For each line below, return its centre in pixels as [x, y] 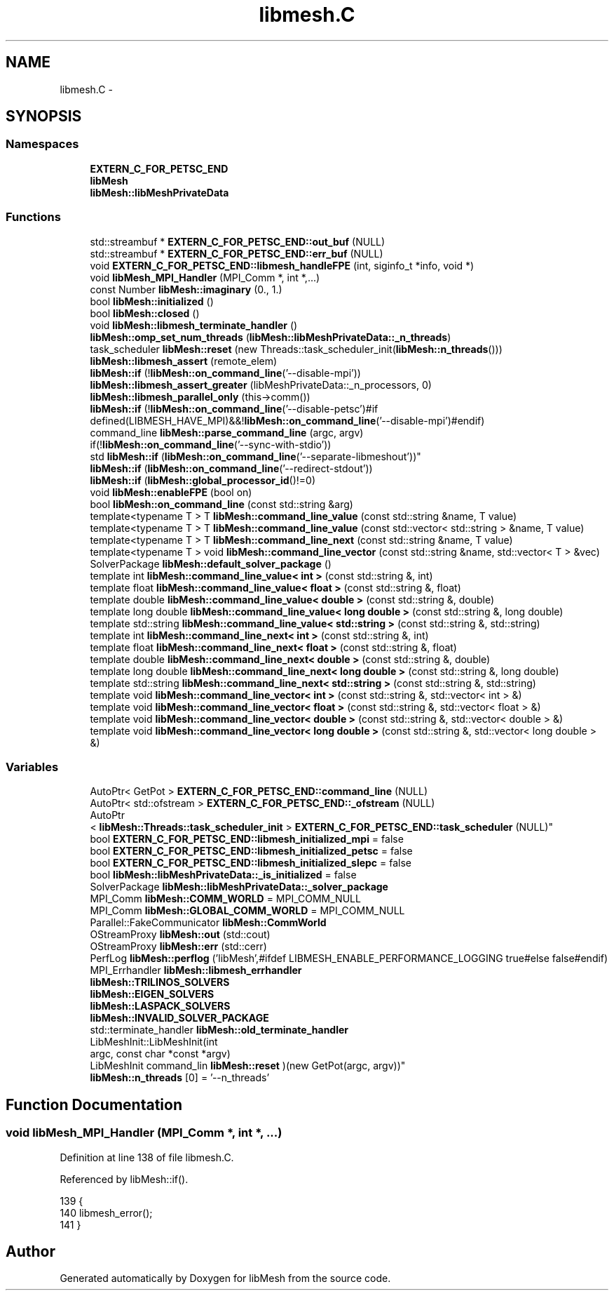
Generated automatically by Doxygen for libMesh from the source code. [225, 1278]
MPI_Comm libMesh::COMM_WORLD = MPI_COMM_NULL [225, 899]
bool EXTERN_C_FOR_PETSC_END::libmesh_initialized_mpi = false [247, 839]
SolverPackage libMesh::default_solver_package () [211, 563]
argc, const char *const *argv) [160, 1054]
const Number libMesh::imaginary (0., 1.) [186, 289]
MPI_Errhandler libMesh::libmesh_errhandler [196, 970]
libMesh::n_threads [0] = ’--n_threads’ [180, 1078]
